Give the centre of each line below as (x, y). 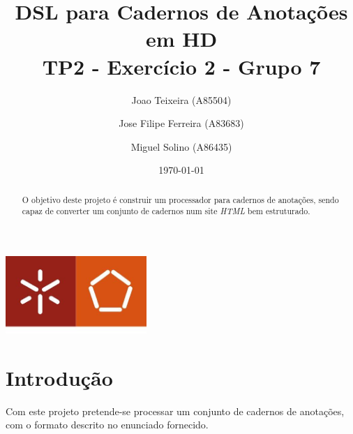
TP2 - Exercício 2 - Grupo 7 (181, 66)
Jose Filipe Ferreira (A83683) (181, 123)
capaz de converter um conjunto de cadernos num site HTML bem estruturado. (166, 211)
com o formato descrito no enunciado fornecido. (107, 425)
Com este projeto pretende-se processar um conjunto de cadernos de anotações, (175, 411)
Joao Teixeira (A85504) (181, 99)
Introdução (59, 377)
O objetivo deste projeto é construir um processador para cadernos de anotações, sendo (180, 199)
